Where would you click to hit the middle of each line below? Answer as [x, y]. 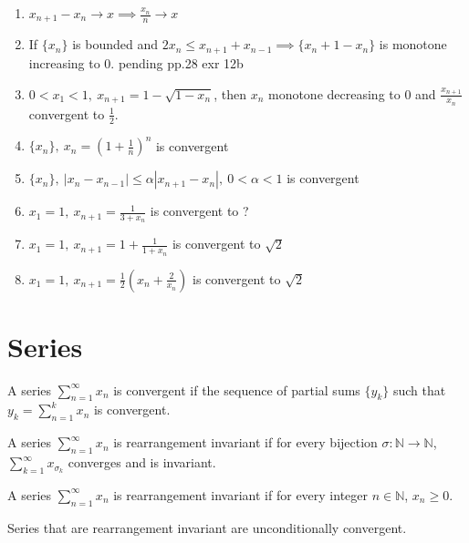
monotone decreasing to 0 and [352, 93]
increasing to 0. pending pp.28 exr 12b [136, 62]
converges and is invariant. [142, 462]
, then [230, 93]
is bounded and [115, 44]
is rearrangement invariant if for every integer [241, 494]
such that [419, 389]
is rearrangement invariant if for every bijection [245, 442]
